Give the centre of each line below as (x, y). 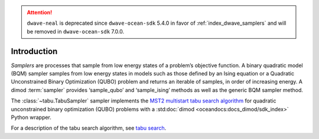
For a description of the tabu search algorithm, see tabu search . (89, 128)
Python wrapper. (31, 117)
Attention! (40, 12)
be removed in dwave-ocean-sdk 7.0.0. (76, 31)
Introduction (34, 51)
